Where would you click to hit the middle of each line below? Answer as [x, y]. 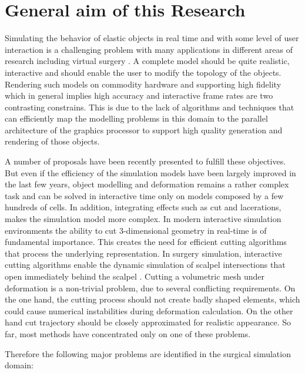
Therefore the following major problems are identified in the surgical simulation [148, 353]
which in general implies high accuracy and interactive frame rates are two [139, 95]
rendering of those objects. [52, 141]
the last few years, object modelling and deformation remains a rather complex [147, 184]
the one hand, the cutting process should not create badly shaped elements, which [152, 299]
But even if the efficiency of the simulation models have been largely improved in [150, 172]
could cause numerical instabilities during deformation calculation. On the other [149, 310]
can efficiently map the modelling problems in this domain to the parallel [136, 118]
